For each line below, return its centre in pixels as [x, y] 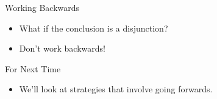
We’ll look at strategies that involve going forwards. [116, 89]
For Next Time [33, 68]
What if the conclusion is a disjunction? [94, 28]
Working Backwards [42, 7]
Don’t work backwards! [62, 48]
